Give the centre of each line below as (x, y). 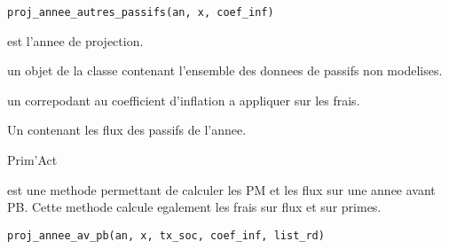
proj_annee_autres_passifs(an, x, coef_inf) (141, 12)
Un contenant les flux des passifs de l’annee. (127, 130)
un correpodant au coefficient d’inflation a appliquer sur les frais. (184, 100)
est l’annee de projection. (75, 40)
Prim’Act (32, 160)
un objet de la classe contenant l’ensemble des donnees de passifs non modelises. (225, 70)
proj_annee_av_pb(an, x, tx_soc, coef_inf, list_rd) (166, 235)
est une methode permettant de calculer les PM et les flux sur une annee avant (221, 189)
